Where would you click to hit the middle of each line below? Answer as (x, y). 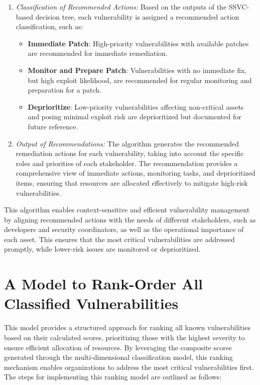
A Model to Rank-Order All (104, 284)
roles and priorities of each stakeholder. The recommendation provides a (127, 163)
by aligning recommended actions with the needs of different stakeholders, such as (130, 219)
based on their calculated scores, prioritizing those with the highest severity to (124, 337)
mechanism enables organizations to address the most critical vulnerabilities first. (129, 367)
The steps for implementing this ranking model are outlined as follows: (113, 377)
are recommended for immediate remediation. (98, 53)
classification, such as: (49, 26)
